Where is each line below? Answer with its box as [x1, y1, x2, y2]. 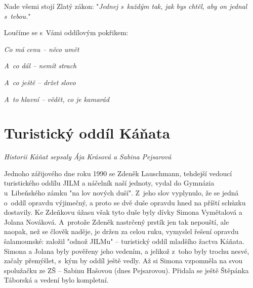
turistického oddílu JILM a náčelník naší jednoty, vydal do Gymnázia [4, 178, 214, 188]
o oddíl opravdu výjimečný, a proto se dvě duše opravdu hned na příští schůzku [4, 197, 246, 207]
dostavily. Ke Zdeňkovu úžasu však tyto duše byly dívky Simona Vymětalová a [4, 207, 243, 217]
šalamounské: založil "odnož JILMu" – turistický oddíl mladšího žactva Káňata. [4, 236, 245, 246]
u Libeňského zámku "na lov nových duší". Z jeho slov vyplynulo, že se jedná [4, 188, 239, 198]
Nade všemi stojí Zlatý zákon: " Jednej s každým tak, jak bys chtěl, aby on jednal [4, 1, 247, 11]
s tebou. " [4, 10, 31, 21]
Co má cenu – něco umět [4, 44, 80, 54]
